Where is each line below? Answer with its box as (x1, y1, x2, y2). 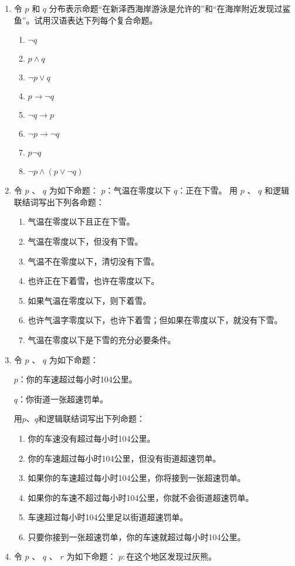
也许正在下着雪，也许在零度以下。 (28, 274, 160, 287)
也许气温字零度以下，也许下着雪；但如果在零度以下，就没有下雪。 (28, 314, 283, 326)
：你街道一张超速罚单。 (18, 392, 108, 405)
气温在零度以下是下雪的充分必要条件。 (28, 333, 176, 345)
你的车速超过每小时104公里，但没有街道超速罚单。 (28, 452, 221, 464)
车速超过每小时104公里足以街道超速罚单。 (28, 511, 188, 523)
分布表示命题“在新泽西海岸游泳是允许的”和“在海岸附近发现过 (49, 2, 283, 14)
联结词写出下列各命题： (13, 195, 104, 208)
